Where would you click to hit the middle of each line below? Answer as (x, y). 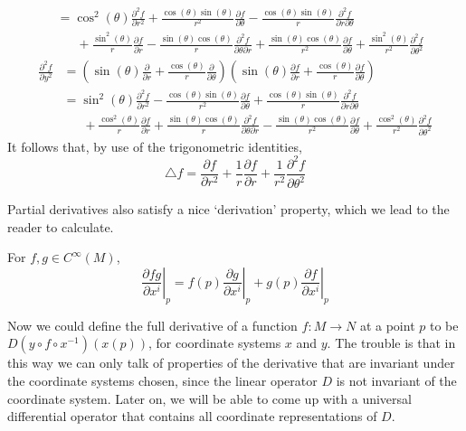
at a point (387, 325)
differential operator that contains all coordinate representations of (192, 416)
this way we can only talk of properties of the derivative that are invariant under (231, 363)
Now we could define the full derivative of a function (152, 325)
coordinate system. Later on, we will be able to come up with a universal (209, 398)
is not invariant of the (396, 380)
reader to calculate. (61, 226)
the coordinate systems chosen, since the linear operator (162, 380)
